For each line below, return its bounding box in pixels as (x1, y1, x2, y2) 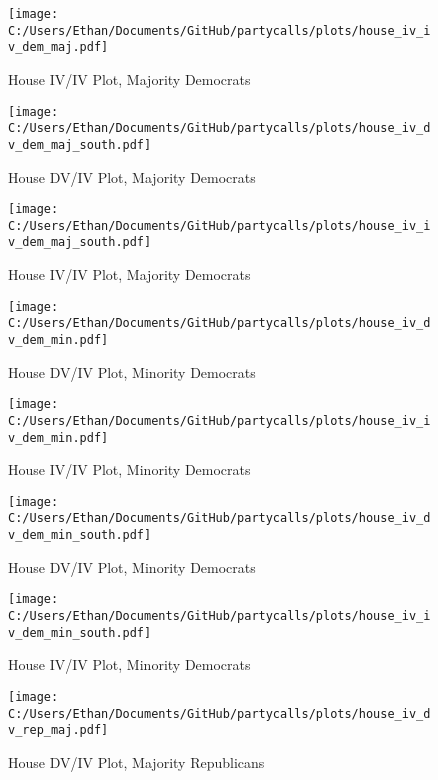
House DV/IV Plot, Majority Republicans (8, 751, 265, 772)
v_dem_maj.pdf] (8, 40, 109, 55)
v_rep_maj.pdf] (8, 723, 109, 738)
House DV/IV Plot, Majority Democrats (8, 166, 256, 187)
